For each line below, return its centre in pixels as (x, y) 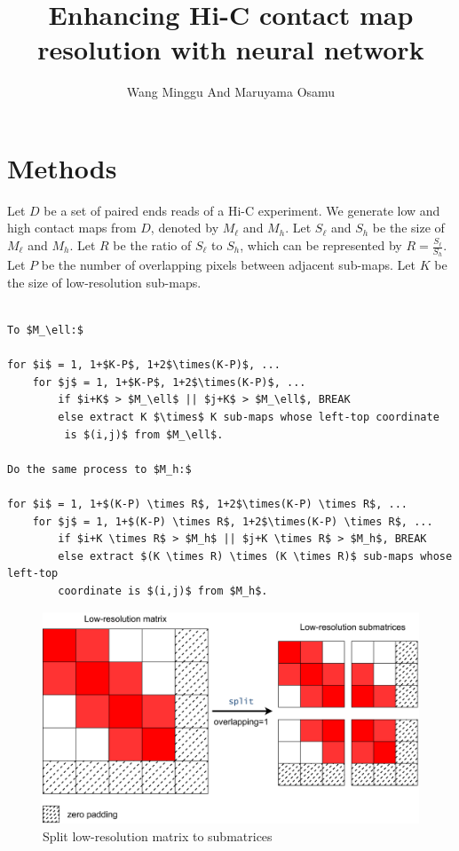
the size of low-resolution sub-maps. (104, 282)
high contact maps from (72, 228)
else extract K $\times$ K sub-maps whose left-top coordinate (249, 418)
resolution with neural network (231, 49)
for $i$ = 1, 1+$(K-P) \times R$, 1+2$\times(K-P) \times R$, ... (208, 504)
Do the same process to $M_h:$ (99, 469)
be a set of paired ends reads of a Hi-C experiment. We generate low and (242, 210)
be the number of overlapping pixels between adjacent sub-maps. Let (229, 265)
